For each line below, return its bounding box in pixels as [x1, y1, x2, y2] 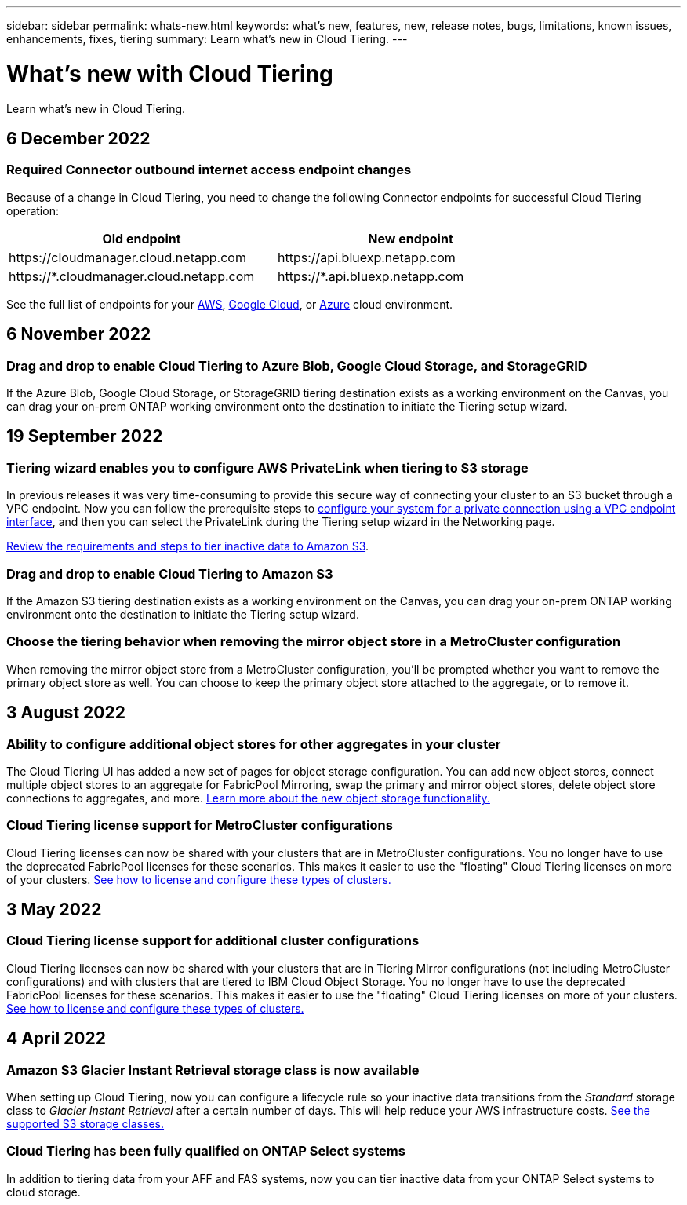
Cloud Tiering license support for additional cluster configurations [6, 933, 420, 949]
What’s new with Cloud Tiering [6, 60, 333, 87]
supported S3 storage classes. [6, 1117, 165, 1131]
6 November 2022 [6, 324, 151, 345]
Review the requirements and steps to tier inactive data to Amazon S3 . [6, 539, 369, 553]
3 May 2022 [6, 900, 102, 920]
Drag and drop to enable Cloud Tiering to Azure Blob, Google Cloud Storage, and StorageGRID [6, 357, 587, 374]
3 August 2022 [6, 703, 125, 723]
